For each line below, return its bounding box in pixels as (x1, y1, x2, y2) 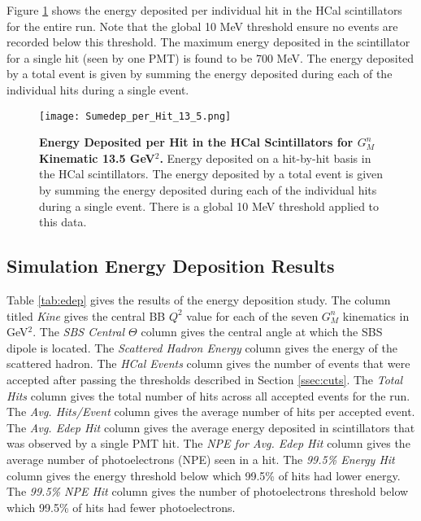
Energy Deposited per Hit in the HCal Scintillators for (39, 134, 354, 151)
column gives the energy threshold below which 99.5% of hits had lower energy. (7, 466, 401, 484)
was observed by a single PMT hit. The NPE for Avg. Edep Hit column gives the (7, 435, 410, 452)
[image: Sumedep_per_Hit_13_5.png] (39, 110, 232, 122)
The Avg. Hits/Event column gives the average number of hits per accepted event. (7, 403, 415, 420)
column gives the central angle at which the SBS (141, 323, 383, 340)
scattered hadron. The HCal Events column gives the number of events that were (7, 355, 410, 372)
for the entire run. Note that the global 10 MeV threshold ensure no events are (7, 17, 398, 34)
